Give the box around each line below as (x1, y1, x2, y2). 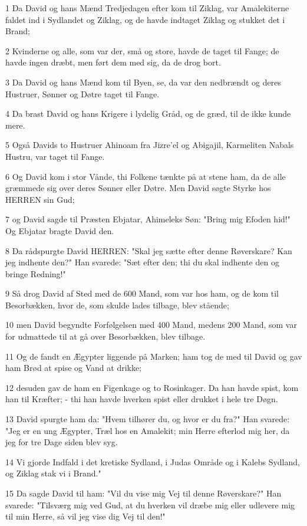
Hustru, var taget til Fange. (5, 150, 105, 162)
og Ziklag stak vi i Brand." (5, 467, 101, 479)
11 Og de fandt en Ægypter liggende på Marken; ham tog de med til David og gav (5, 350, 302, 362)
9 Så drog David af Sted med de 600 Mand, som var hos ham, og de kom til (5, 287, 279, 300)
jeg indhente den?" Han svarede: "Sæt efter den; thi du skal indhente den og (5, 256, 279, 268)
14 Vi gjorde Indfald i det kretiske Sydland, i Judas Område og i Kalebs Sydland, (5, 455, 300, 468)
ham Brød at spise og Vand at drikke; (5, 361, 142, 374)
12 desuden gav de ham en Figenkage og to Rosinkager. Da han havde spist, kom (5, 381, 299, 393)
